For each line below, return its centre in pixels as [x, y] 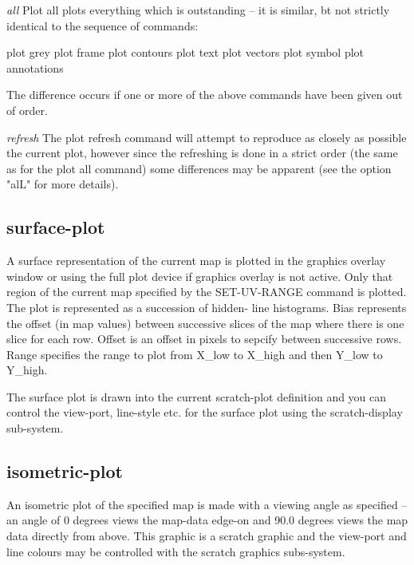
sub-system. [35, 428]
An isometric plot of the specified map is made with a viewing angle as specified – [207, 504]
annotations [35, 67]
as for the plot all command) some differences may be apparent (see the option [199, 168]
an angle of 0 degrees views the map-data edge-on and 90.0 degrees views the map [207, 520]
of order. [27, 110]
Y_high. [27, 370]
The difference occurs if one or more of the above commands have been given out [205, 95]
